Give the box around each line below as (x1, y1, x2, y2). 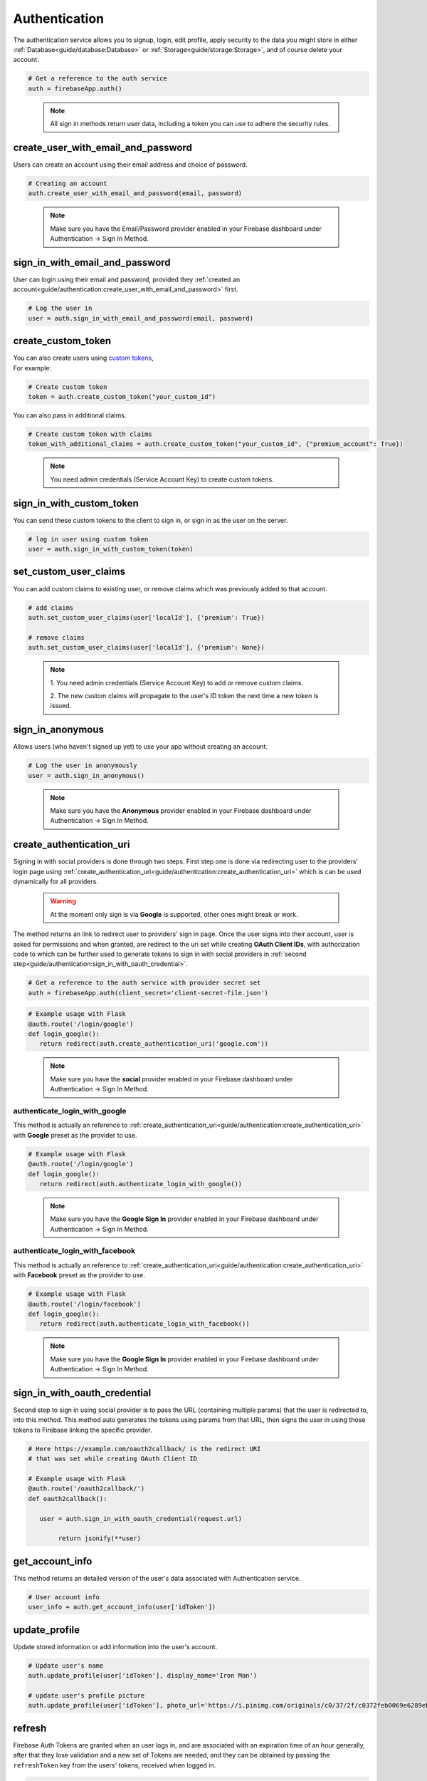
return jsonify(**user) (58, 1535, 142, 1542)
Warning (50, 897, 76, 905)
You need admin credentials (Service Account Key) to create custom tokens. (50, 474, 274, 484)
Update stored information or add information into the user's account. (13, 1642, 217, 1651)
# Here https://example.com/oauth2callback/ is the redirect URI (28, 1445, 261, 1453)
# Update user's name (28, 1661, 104, 1670)
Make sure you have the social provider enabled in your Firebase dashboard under (50, 1074, 293, 1083)
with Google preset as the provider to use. (13, 1131, 137, 1139)
